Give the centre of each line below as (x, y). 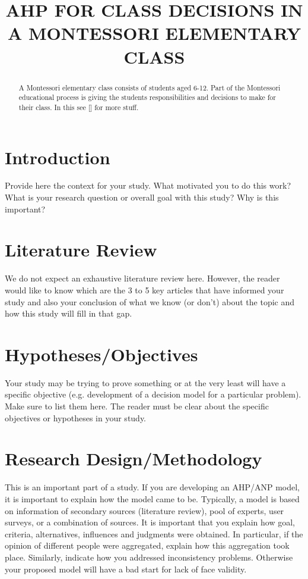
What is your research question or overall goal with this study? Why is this (142, 197)
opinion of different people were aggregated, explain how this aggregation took (147, 545)
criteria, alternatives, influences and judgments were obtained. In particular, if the (154, 533)
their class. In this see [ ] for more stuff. (79, 107)
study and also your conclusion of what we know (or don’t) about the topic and (150, 301)
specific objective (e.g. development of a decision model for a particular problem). (153, 394)
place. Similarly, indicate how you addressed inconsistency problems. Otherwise (149, 557)
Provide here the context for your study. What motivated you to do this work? (148, 185)
